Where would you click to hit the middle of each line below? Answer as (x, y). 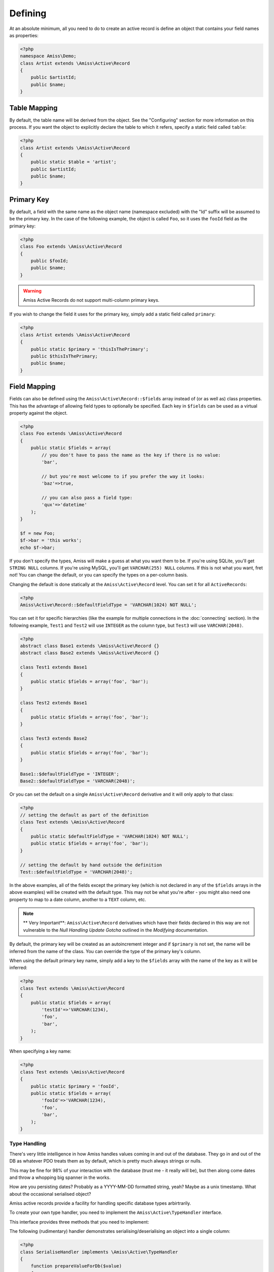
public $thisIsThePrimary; (64, 356)
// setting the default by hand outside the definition (91, 865)
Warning (32, 291)
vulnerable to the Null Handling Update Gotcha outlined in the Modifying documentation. (116, 930)
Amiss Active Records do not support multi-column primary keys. (91, 300)
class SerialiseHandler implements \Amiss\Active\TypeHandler (99, 1252)
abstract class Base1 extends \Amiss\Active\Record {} (90, 646)
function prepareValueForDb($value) (76, 1266)
